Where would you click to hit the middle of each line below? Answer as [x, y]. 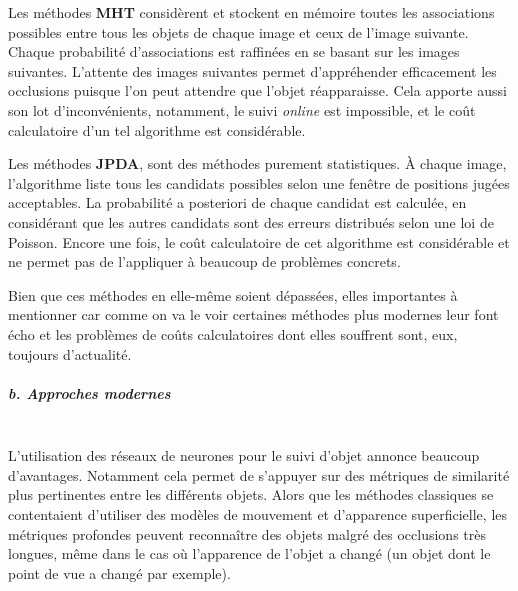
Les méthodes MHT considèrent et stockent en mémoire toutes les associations [251, 12]
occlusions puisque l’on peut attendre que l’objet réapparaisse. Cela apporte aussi [257, 90]
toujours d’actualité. [70, 353]
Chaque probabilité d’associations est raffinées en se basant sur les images [234, 51]
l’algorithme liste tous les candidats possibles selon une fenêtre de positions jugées [259, 182]
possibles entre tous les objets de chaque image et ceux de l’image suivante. [238, 31]
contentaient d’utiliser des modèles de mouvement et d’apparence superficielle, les [258, 514]
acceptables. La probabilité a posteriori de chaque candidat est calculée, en [237, 202]
